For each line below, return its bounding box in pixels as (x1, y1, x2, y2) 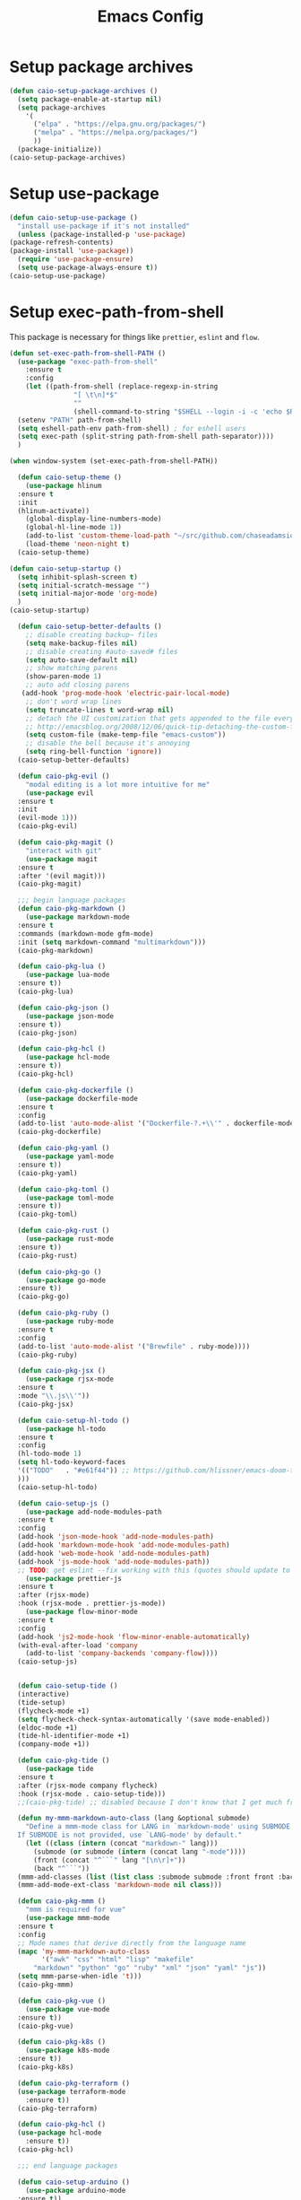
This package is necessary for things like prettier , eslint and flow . (9, 331, 260, 342)
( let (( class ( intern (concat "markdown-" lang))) (25, 1839, 219, 1848)
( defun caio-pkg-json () (17, 1003, 110, 1012)
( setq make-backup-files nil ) (25, 639, 139, 648)
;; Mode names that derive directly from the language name (17, 1938, 246, 1948)
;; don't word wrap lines (25, 697, 123, 706)
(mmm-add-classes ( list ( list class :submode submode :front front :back (17, 1873, 298, 1881)
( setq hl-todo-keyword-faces (17, 1458, 126, 1467)
